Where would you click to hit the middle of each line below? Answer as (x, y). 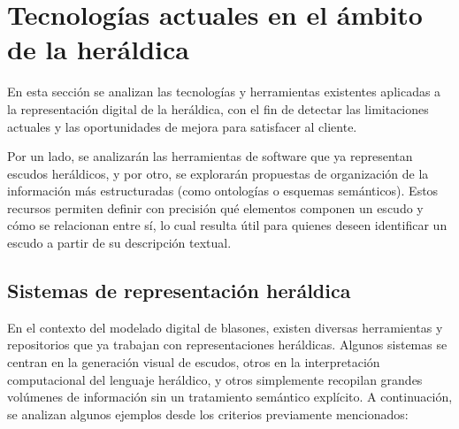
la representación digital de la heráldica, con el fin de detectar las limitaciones (218, 108)
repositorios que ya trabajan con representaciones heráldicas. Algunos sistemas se (227, 345)
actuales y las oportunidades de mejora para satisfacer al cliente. (182, 126)
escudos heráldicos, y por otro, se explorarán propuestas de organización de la (218, 173)
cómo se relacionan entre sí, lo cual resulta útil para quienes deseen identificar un (227, 225)
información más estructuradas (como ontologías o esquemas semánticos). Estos (223, 191)
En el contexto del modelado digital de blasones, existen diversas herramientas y (225, 327)
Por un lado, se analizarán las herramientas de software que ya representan (210, 156)
